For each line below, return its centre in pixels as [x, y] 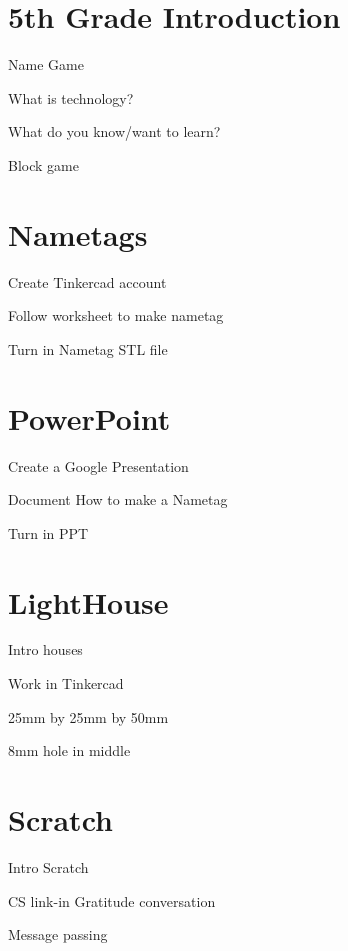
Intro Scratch [48, 866]
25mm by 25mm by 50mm [88, 716]
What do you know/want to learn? [114, 131]
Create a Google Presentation [98, 465]
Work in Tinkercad [66, 683]
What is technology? [71, 97]
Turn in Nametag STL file [88, 348]
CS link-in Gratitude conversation [112, 900]
